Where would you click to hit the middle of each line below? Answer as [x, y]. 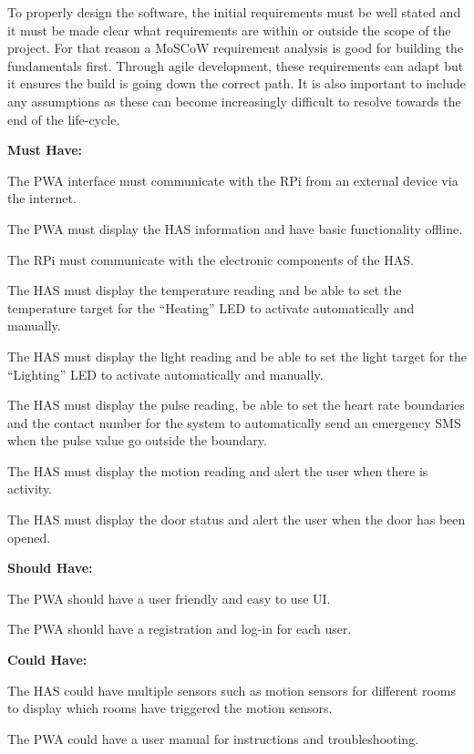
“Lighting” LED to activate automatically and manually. [165, 374]
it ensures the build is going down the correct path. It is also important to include [237, 83]
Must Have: [45, 150]
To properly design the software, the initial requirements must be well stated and [234, 12]
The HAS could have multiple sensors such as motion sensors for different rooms [232, 690]
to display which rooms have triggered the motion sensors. [170, 708]
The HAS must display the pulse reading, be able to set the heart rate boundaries [236, 405]
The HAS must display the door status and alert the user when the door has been [237, 520]
